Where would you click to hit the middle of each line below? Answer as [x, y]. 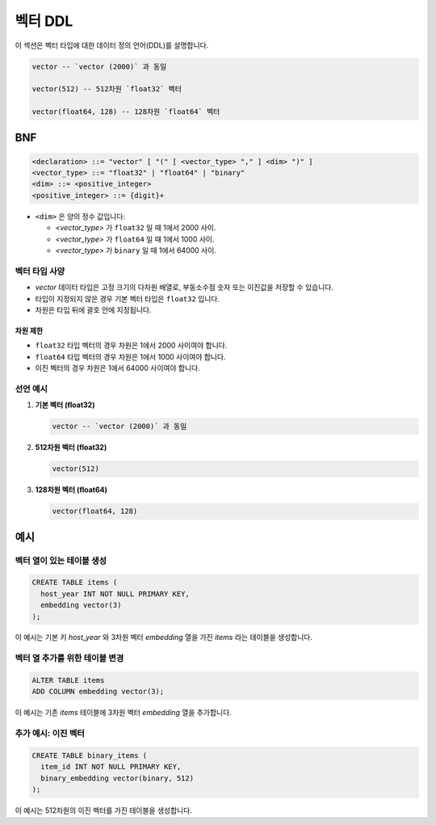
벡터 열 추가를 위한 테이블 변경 [69, 659]
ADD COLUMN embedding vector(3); [98, 692]
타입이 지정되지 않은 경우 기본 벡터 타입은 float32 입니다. [128, 298]
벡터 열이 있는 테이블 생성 [61, 560]
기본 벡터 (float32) [65, 405]
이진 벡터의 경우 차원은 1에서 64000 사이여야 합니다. [118, 368]
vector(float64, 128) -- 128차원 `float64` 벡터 [126, 112]
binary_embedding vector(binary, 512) [117, 778]
